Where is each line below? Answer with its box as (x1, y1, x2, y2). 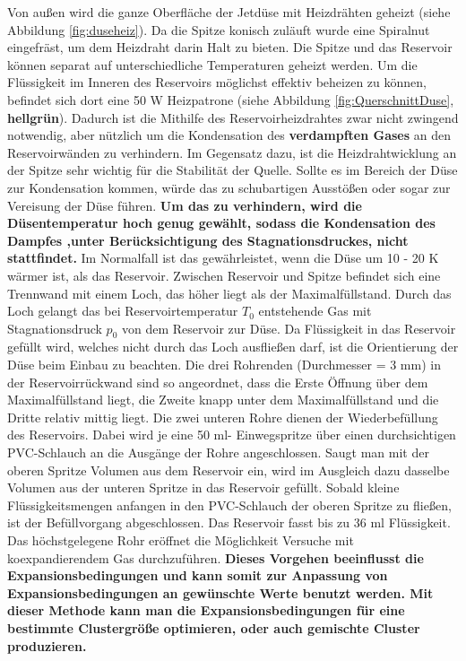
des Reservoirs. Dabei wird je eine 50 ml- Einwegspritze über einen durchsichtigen (7, 425, 456, 444)
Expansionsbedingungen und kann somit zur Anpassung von (7, 566, 388, 585)
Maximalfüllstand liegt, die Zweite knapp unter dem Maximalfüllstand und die (7, 390, 439, 409)
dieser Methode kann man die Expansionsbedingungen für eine (7, 601, 405, 620)
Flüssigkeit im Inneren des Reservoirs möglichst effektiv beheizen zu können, (7, 73, 427, 91)
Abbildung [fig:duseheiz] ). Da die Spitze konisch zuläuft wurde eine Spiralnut (7, 20, 430, 39)
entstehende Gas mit (258, 301, 372, 320)
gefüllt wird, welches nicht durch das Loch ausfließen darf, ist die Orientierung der (7, 337, 459, 356)
